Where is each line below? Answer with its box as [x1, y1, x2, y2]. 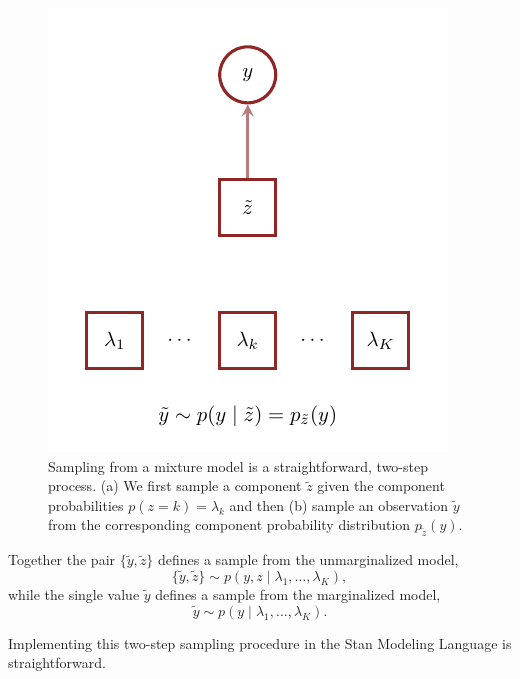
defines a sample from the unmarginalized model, [157, 549, 459, 570]
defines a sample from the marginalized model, [155, 583, 441, 604]
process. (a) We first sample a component [48, 475, 302, 496]
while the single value [8, 583, 140, 604]
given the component [317, 475, 445, 496]
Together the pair [8, 549, 116, 570]
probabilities [48, 494, 124, 515]
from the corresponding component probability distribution [48, 514, 411, 535]
